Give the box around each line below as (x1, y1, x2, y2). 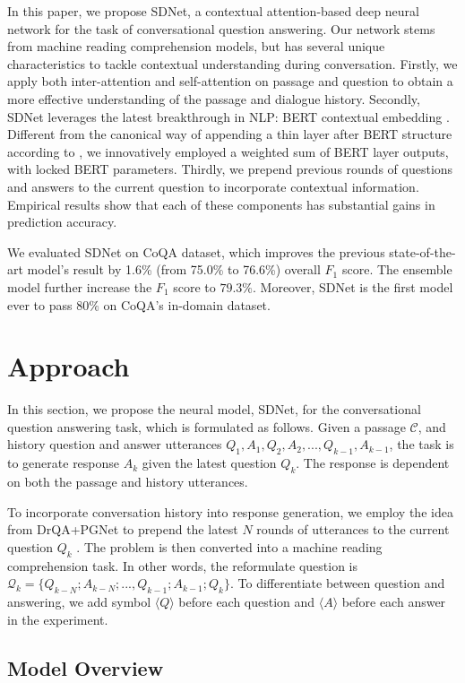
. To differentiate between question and (229, 574, 445, 592)
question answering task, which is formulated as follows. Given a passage (7, 417, 406, 436)
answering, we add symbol (7, 592, 151, 610)
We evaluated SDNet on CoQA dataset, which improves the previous (7, 242, 385, 261)
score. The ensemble (341, 260, 452, 279)
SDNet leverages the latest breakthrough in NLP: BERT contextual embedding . (7, 107, 450, 125)
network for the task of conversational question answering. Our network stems (7, 19, 435, 38)
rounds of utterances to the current (256, 520, 450, 539)
